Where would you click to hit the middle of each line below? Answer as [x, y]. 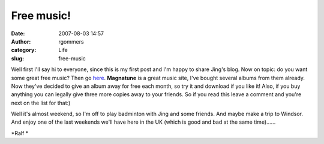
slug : [17, 58]
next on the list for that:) [41, 103]
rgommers [71, 41]
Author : [21, 41]
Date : [18, 33]
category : [24, 50]
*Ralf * [20, 133]
